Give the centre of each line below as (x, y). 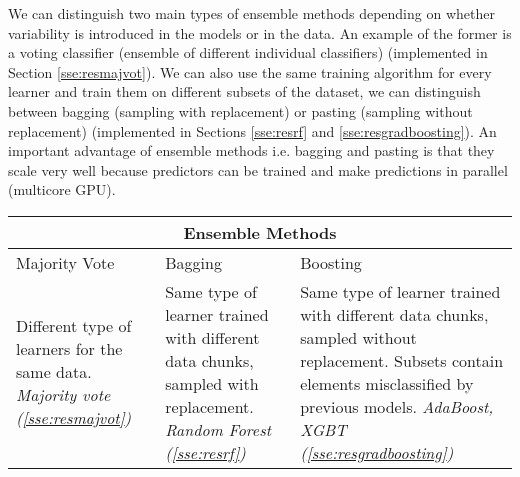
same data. (54, 372)
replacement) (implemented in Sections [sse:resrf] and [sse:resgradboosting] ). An (252, 130)
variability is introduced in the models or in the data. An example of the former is (260, 32)
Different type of (74, 326)
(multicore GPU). (62, 189)
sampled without (358, 337)
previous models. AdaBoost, (397, 406)
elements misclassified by (387, 383)
